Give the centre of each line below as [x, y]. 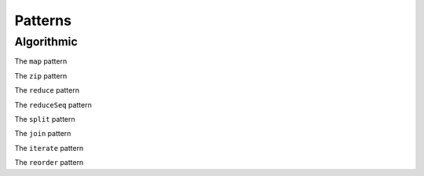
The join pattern [43, 134]
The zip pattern [41, 75]
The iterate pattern [49, 148]
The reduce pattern [47, 90]
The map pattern [41, 61]
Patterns [43, 20]
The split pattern [45, 119]
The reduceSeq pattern [53, 104]
